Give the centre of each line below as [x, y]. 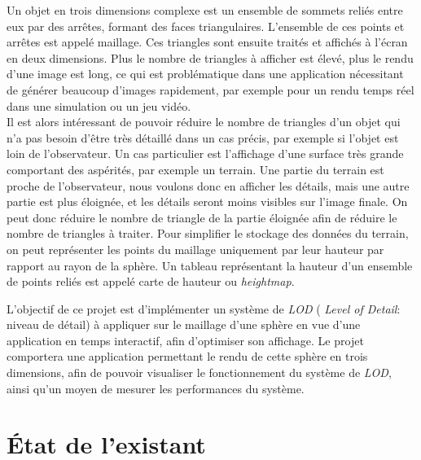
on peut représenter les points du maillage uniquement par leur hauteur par [195, 249]
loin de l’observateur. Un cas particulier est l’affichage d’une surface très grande [205, 153]
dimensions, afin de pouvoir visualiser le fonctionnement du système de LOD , [199, 372]
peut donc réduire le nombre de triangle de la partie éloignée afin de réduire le [202, 217]
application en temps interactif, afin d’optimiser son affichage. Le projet [185, 340]
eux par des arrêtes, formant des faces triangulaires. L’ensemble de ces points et [206, 26]
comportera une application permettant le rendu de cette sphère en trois [187, 356]
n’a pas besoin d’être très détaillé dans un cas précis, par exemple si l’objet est [203, 137]
